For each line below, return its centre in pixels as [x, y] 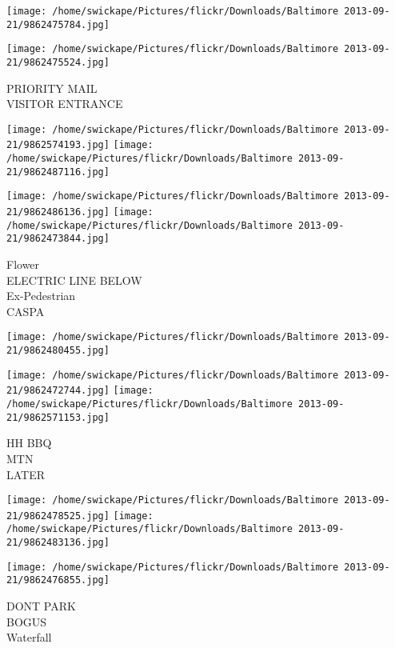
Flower [23, 264]
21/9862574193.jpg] [58, 145]
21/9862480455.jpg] [58, 351]
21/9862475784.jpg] [58, 24]
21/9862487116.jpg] [58, 172]
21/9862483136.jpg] [58, 543]
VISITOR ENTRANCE [65, 104]
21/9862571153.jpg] [58, 417]
